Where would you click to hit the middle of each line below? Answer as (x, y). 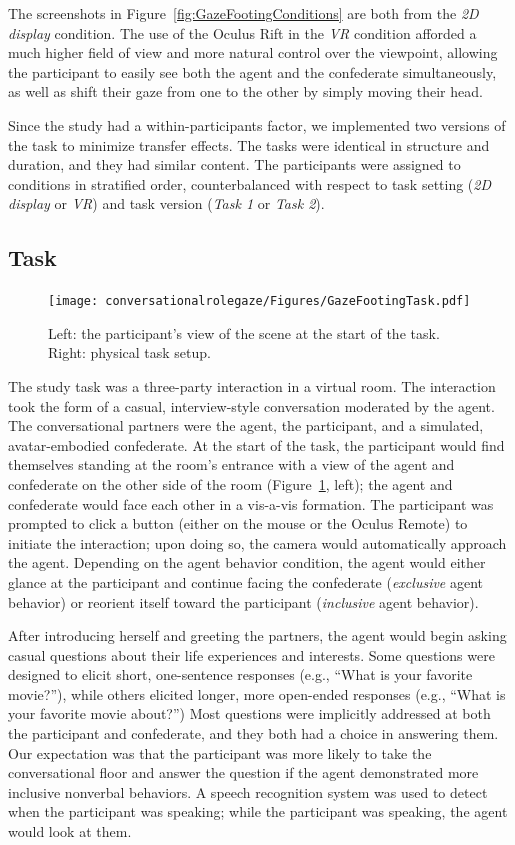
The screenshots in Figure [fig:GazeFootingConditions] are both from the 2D (243, 13)
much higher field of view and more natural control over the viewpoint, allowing (253, 52)
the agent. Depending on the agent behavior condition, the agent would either (247, 562)
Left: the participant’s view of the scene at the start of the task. (244, 332)
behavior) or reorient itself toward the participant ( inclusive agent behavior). (243, 601)
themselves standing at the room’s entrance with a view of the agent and (231, 464)
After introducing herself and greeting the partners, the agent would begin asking (257, 635)
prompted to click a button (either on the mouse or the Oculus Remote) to (238, 523)
